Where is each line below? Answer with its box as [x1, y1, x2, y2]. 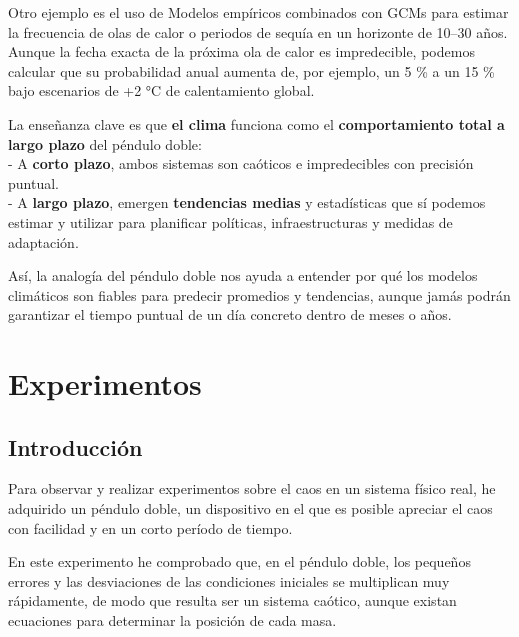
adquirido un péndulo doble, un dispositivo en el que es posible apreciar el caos [8, 498, 493, 519]
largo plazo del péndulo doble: [8, 133, 202, 154]
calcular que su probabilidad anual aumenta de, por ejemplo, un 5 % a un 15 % [8, 60, 495, 81]
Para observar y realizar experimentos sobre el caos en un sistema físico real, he [8, 478, 496, 499]
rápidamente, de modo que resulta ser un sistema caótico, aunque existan [8, 590, 457, 611]
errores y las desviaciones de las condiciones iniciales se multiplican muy [8, 570, 450, 591]
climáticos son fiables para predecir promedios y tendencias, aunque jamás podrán [8, 284, 511, 305]
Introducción [8, 431, 143, 462]
